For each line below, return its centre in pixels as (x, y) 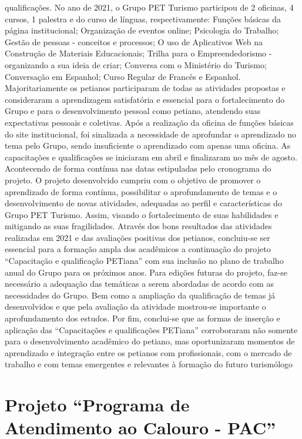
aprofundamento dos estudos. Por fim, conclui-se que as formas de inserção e (142, 318)
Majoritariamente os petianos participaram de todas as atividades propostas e (145, 88)
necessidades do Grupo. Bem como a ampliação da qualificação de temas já (140, 295)
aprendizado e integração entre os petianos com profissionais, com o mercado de (148, 352)
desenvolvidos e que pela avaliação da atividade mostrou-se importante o (135, 306)
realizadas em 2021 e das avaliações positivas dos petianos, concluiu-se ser (137, 237)
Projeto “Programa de (97, 405)
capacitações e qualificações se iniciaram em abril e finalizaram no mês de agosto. (151, 157)
